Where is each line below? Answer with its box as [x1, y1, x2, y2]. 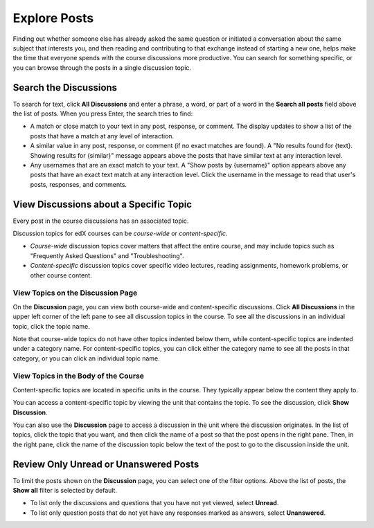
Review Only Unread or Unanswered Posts [12, 458, 199, 470]
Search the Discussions [12, 82, 118, 93]
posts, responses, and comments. [30, 180, 127, 188]
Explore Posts [12, 10, 94, 26]
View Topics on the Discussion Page [12, 288, 138, 298]
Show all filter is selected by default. [12, 486, 118, 495]
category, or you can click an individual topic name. [12, 354, 161, 363]
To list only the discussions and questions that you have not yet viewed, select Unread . [30, 499, 279, 507]
